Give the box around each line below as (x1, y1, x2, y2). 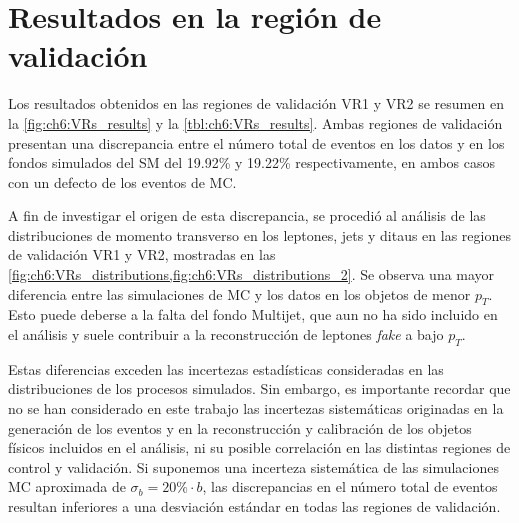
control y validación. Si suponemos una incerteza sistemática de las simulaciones (8, 456, 499, 477)
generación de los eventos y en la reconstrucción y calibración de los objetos (8, 417, 472, 438)
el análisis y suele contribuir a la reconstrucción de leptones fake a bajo (8, 324, 444, 345)
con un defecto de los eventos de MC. (8, 171, 237, 192)
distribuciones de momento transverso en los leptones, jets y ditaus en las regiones (8, 224, 511, 245)
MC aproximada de (8, 476, 126, 497)
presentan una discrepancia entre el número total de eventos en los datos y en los (8, 132, 505, 153)
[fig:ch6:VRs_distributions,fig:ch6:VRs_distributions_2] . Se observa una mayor (8, 264, 495, 285)
